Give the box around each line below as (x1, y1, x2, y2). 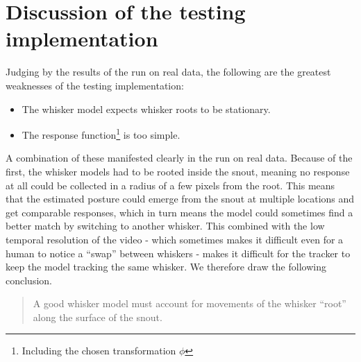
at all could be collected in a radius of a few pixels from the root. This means (6, 178, 335, 192)
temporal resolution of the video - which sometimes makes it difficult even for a (6, 232, 344, 246)
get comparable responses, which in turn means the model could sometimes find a (6, 205, 353, 219)
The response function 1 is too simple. (22, 126, 180, 141)
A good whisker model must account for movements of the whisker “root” (33, 296, 346, 311)
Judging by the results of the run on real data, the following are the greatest (6, 64, 331, 79)
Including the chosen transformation (22, 343, 176, 358)
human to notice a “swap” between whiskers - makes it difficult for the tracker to (6, 245, 351, 260)
